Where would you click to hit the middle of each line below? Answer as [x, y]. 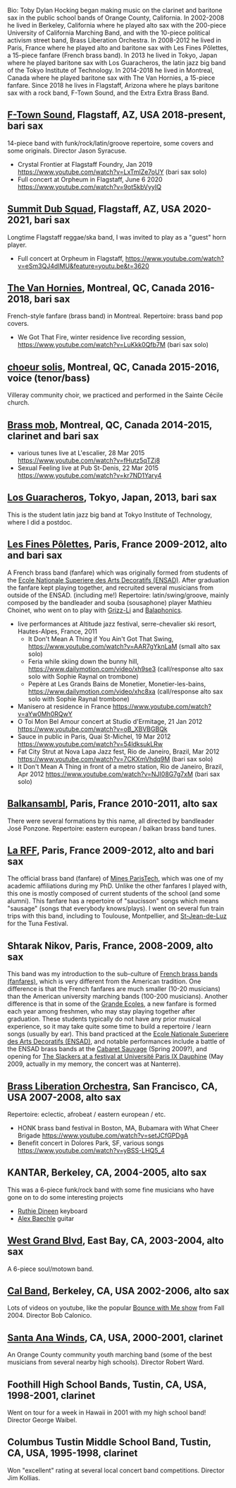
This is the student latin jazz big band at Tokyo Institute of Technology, [110, 515]
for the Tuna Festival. [38, 924]
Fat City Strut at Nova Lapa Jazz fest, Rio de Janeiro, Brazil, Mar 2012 [118, 751]
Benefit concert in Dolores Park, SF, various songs [91, 1143]
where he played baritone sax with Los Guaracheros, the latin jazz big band [117, 63]
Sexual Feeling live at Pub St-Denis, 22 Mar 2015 [88, 468]
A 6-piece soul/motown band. [50, 1269]
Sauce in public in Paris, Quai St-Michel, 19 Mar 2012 [94, 736]
